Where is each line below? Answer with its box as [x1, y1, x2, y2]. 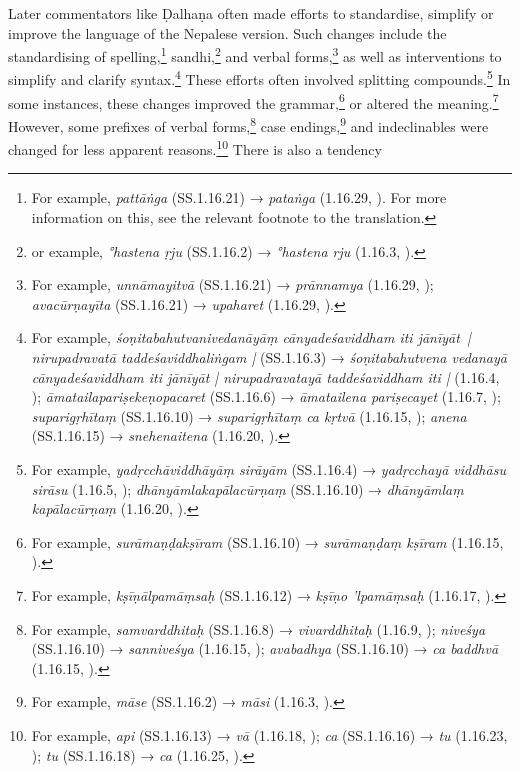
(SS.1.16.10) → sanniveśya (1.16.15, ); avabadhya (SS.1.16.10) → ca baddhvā [31, 638, 499, 659]
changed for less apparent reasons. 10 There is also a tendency [8, 136, 382, 159]
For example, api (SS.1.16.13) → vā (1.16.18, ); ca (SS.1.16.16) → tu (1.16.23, [31, 724, 508, 745]
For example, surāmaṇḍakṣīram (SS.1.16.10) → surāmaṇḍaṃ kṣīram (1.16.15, [31, 531, 504, 552]
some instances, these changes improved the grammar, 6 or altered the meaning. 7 [8, 89, 499, 113]
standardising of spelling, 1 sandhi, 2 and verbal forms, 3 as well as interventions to [8, 43, 502, 66]
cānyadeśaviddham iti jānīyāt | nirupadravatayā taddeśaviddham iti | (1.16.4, [31, 366, 500, 387]
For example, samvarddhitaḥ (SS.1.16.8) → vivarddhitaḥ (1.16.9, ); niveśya [31, 618, 486, 639]
